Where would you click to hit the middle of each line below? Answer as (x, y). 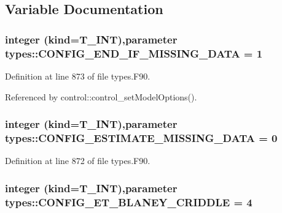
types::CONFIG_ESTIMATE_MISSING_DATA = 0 (141, 137)
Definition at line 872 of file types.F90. (78, 161)
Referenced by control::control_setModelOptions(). (101, 96)
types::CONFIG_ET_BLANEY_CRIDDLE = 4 (129, 202)
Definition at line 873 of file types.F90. (78, 76)
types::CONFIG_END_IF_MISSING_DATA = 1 (134, 53)
